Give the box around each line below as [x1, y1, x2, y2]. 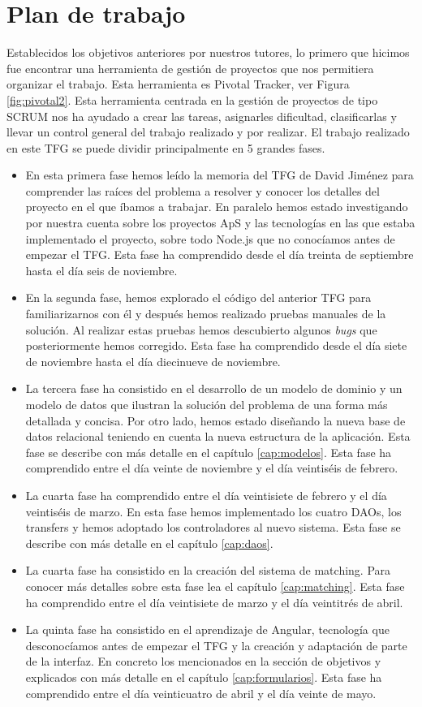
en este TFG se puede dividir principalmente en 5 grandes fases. [6, 139, 325, 156]
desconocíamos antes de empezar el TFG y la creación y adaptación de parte [25, 636, 407, 653]
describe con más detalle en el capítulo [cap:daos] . [25, 534, 273, 551]
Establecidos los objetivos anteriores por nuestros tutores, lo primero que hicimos [6, 44, 410, 61]
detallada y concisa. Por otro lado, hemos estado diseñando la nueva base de [25, 412, 406, 429]
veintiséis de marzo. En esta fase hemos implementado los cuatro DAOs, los [25, 502, 402, 519]
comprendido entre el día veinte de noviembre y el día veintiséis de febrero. [25, 459, 398, 476]
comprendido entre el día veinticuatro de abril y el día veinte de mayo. [25, 684, 377, 701]
